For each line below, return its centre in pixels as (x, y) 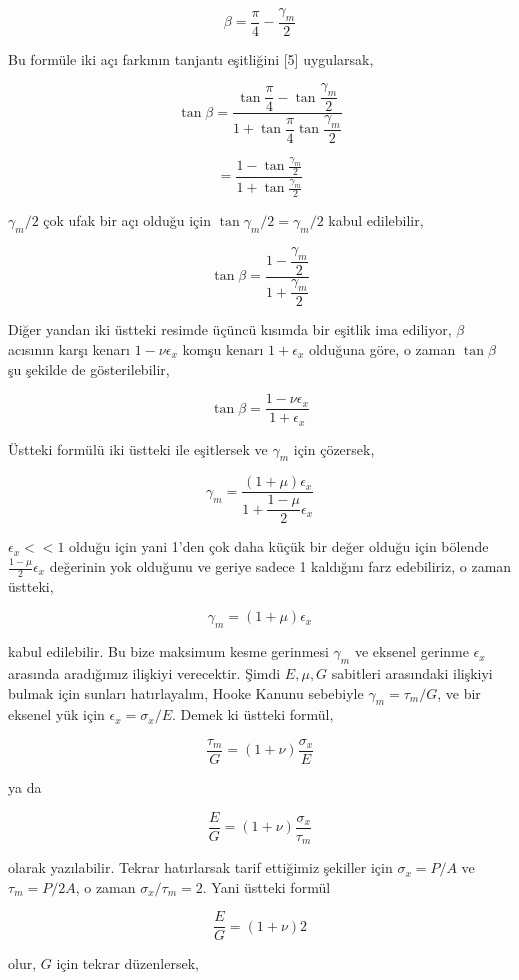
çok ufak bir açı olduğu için (127, 220)
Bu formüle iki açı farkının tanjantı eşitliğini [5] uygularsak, (191, 58)
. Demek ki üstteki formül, (253, 714)
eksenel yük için (56, 714)
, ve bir (459, 692)
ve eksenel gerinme (411, 651)
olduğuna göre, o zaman (382, 348)
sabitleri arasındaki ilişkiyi (412, 673)
